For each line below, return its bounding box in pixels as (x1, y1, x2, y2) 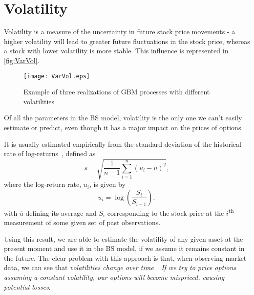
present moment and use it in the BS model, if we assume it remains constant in (4, 243, 245, 253)
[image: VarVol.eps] (23, 72, 90, 80)
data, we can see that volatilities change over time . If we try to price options (4, 262, 236, 272)
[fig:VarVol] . (4, 55, 40, 65)
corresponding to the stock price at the (107, 207, 224, 218)
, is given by (89, 179, 126, 189)
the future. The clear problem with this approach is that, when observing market (4, 252, 247, 263)
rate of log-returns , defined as (4, 148, 96, 159)
